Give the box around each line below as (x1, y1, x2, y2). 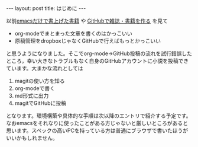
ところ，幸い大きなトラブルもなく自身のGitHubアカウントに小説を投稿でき (6, 57, 189, 64)
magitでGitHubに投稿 (14, 100, 67, 107)
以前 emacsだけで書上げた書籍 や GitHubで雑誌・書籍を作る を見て (6, 17, 168, 24)
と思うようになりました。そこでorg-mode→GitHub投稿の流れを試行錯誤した (6, 50, 192, 57)
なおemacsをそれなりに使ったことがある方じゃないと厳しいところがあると (6, 120, 188, 126)
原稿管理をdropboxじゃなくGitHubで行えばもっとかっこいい (14, 37, 161, 44)
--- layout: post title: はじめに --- (6, 5, 86, 12)
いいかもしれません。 (6, 135, 58, 141)
